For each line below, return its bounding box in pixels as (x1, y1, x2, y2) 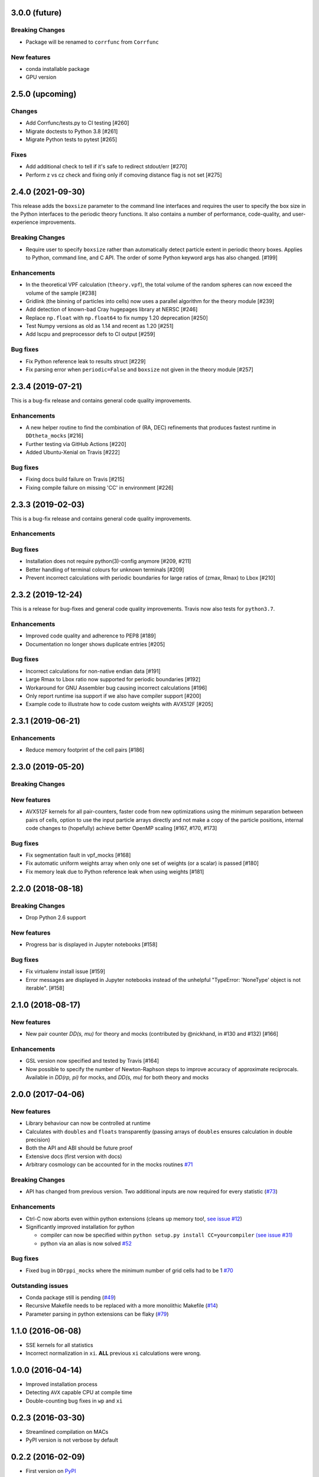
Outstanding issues (11, 1281, 69, 1290)
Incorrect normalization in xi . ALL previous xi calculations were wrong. (25, 1350, 201, 1357)
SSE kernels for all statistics (25, 1341, 94, 1348)
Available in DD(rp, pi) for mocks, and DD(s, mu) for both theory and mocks (25, 1074, 209, 1081)
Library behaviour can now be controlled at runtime (25, 1120, 151, 1127)
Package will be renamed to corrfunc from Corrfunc (25, 38, 159, 45)
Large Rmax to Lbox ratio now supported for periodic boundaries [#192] (25, 676, 201, 683)
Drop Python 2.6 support (25, 914, 86, 921)
